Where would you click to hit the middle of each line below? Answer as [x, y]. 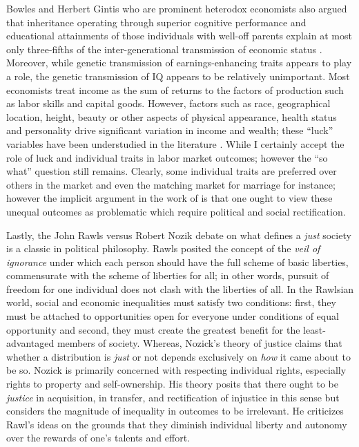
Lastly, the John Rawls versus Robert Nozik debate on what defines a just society [179, 235]
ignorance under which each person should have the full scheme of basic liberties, [177, 261]
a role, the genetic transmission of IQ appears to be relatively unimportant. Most [178, 76]
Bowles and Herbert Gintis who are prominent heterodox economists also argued [177, 8]
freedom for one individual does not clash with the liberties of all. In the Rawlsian [180, 288]
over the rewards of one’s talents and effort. [98, 438]
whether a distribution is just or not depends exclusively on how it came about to [178, 356]
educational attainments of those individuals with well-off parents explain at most [179, 36]
